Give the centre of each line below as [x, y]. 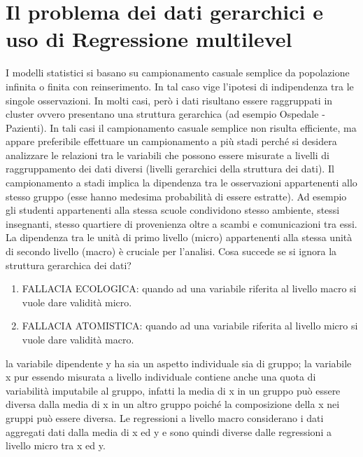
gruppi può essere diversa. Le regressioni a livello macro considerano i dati [165, 417]
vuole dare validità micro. [77, 302]
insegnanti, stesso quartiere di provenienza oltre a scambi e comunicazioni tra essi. [181, 223]
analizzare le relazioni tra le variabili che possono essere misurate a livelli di [168, 155]
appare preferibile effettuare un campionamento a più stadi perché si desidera [171, 141]
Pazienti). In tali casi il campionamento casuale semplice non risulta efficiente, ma [181, 127]
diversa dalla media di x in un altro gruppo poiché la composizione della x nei [173, 404]
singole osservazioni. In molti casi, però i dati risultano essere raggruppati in [169, 100]
